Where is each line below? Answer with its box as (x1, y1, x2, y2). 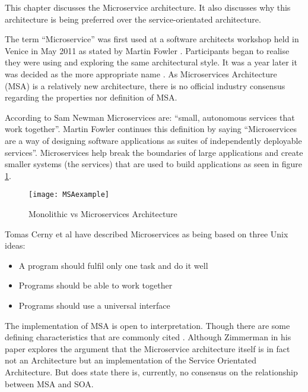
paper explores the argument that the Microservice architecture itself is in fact (5, 342, 290, 355)
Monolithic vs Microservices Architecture (28, 207, 177, 219)
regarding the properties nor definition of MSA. (5, 91, 177, 104)
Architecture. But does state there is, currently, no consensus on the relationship (5, 365, 298, 378)
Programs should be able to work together (18, 279, 173, 291)
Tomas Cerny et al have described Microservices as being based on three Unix (5, 227, 288, 240)
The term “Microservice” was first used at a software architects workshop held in (5, 33, 299, 45)
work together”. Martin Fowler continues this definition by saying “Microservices (5, 123, 297, 135)
